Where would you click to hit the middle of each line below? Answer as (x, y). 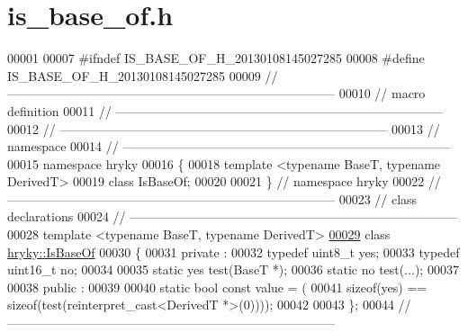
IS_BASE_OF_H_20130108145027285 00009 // (143, 75)
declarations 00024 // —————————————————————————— (233, 216)
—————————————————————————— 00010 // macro (216, 93)
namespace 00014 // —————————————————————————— (229, 146)
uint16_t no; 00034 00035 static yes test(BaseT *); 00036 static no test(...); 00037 (233, 269)
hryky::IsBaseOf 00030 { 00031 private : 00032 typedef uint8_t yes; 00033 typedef (234, 251)
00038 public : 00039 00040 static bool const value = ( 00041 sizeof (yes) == (217, 287)
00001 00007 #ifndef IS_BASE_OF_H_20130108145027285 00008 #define (216, 58)
